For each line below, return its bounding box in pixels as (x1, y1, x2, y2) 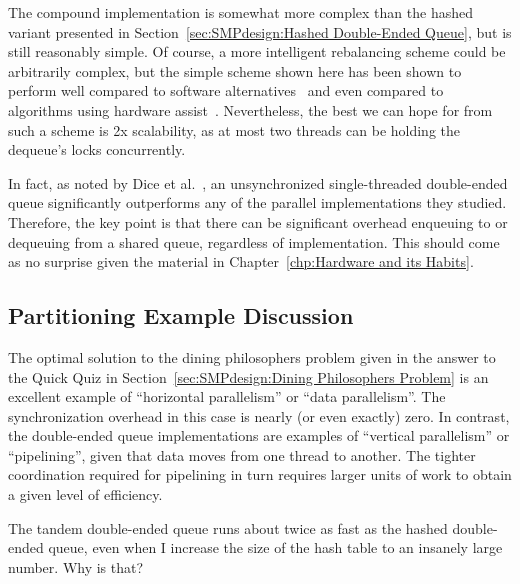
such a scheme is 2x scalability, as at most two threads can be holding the (8, 119, 461, 140)
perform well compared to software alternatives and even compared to (8, 80, 444, 101)
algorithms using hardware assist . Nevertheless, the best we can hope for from (8, 99, 493, 120)
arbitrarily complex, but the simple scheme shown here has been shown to (8, 60, 462, 81)
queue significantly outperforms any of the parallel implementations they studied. (8, 192, 507, 213)
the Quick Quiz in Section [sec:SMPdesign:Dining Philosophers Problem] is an (8, 366, 489, 387)
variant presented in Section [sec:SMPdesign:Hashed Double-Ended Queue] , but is (8, 21, 512, 42)
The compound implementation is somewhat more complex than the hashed (8, 2, 473, 22)
